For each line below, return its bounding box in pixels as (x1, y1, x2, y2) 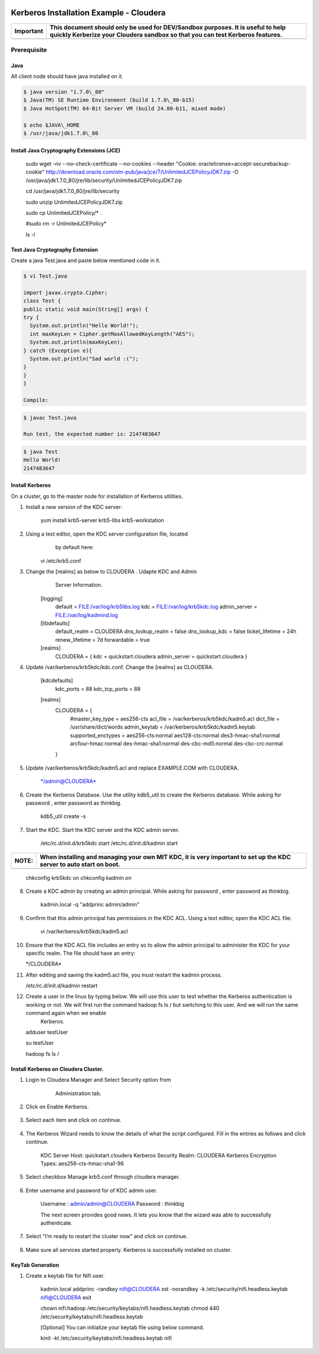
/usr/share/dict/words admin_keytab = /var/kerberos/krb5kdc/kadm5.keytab (70, 723, 256, 730)
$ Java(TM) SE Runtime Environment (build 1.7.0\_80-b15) (23, 97, 195, 103)
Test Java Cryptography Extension (11, 246, 99, 253)
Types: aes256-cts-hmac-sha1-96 (40, 1160, 124, 1167)
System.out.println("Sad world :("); (30, 355, 139, 363)
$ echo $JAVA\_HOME (23, 122, 80, 128)
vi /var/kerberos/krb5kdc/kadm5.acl (40, 928, 128, 935)
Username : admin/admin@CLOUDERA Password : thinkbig (40, 1200, 184, 1208)
